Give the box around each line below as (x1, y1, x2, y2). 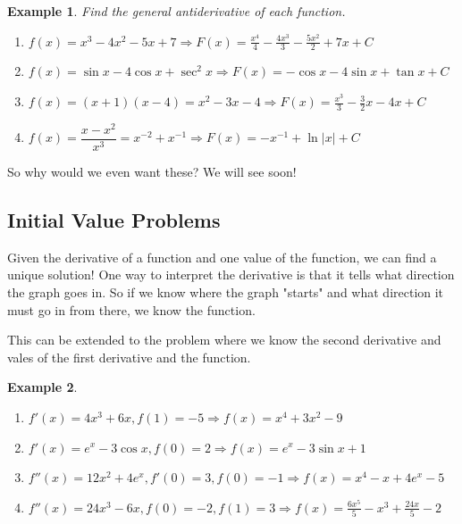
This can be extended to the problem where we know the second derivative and (7, 330, 441, 349)
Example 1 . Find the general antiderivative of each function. (7, 2, 346, 20)
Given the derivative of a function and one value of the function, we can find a (7, 247, 437, 266)
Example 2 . (7, 378, 78, 396)
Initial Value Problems (7, 205, 221, 233)
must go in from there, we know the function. (7, 300, 256, 319)
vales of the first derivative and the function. (7, 347, 251, 366)
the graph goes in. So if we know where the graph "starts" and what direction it (7, 282, 444, 301)
